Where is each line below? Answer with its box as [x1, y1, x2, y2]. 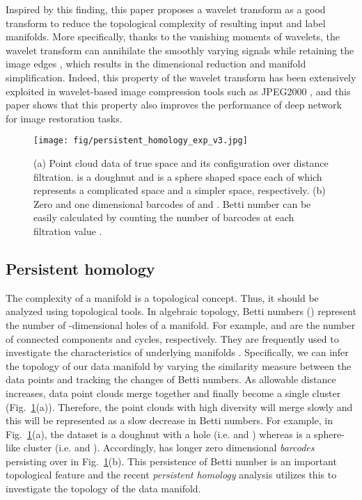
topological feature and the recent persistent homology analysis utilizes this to [6, 467, 337, 482]
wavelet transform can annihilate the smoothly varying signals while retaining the [6, 42, 354, 57]
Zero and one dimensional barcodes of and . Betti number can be [33, 196, 311, 211]
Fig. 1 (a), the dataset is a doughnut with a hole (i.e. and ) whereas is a [6, 426, 311, 441]
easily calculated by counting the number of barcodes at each [33, 210, 294, 225]
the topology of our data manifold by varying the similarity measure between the [6, 358, 352, 373]
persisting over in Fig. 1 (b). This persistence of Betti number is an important [6, 453, 337, 468]
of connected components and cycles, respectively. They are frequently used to [6, 331, 339, 346]
